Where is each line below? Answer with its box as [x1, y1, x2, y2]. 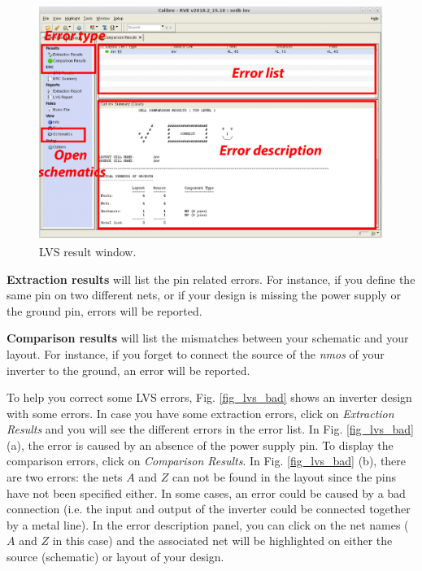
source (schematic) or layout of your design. [7, 548, 224, 565]
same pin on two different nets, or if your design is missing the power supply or [7, 286, 401, 303]
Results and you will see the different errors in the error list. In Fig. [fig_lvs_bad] [7, 421, 414, 438]
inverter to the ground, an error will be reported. [7, 361, 250, 378]
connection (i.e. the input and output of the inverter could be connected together [7, 500, 411, 517]
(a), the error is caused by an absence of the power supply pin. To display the [7, 436, 394, 453]
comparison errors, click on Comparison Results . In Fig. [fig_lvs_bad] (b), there [7, 452, 407, 469]
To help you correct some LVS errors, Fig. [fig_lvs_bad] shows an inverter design [7, 389, 412, 406]
